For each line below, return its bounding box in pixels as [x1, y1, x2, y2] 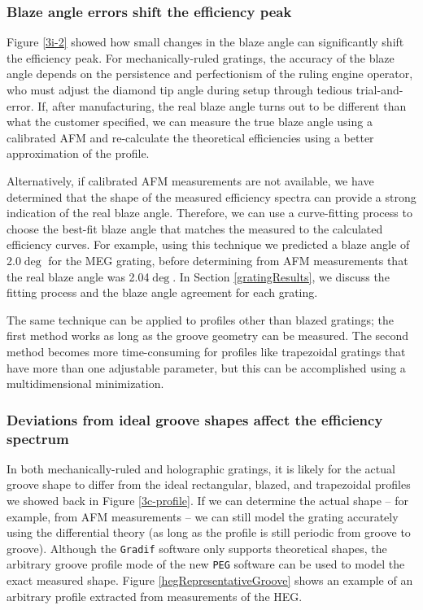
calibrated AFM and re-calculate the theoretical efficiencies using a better [7, 129, 374, 146]
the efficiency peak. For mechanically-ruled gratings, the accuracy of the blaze [7, 49, 395, 66]
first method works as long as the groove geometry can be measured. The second [7, 327, 409, 344]
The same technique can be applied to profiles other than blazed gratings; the [7, 311, 394, 328]
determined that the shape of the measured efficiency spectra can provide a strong [7, 188, 416, 205]
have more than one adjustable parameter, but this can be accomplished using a [7, 359, 406, 376]
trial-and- [355, 81, 403, 98]
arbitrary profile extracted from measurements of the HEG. [7, 587, 303, 604]
